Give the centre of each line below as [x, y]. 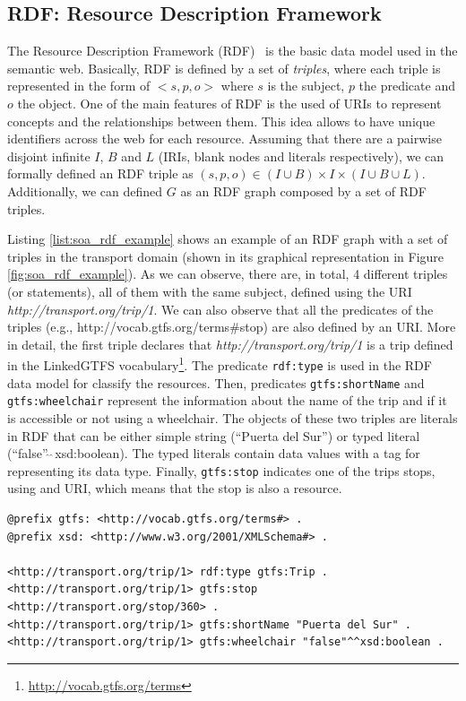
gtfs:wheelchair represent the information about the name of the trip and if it [227, 400]
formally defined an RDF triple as [100, 173]
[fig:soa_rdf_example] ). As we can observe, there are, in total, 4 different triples [228, 274]
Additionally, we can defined [85, 190]
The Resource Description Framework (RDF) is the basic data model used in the [233, 51]
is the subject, [306, 86]
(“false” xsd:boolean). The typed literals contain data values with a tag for [214, 453]
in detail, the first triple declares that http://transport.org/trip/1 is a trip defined [230, 344]
